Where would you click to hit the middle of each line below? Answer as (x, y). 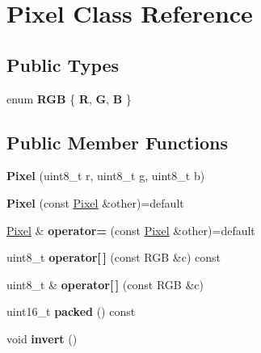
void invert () (42, 338)
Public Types (63, 64)
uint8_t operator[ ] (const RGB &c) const (114, 257)
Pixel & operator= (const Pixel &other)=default (131, 230)
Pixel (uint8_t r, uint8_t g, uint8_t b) (106, 176)
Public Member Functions (117, 142)
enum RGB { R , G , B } (69, 98)
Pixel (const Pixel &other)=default (95, 202)
